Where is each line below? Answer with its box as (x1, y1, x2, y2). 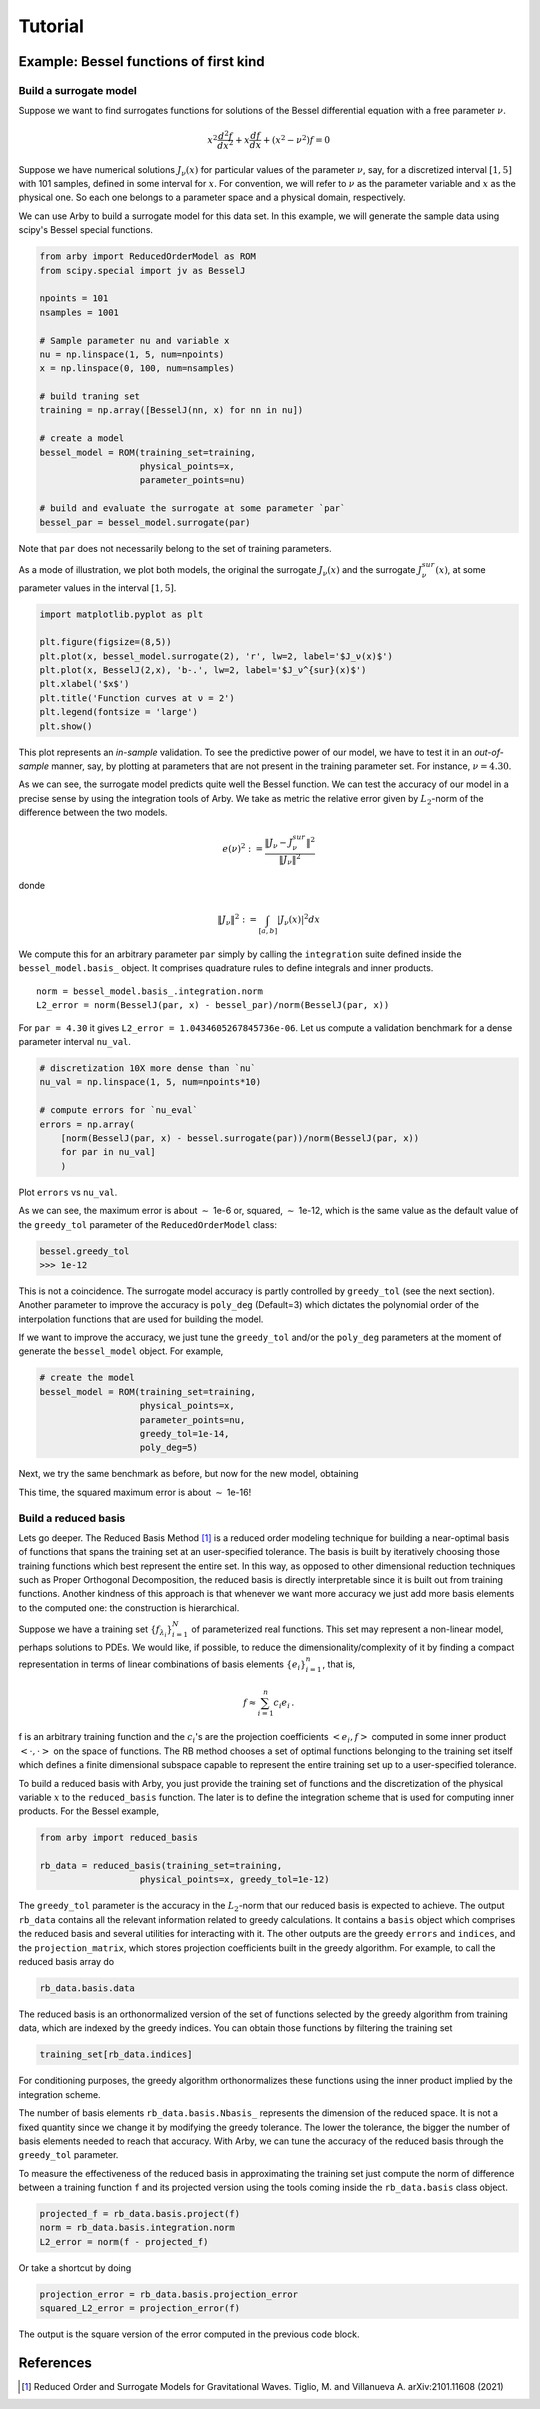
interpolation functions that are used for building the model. (18, 1313, 264, 1325)
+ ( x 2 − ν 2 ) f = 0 (262, 133, 330, 145)
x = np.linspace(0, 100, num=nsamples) (39, 363, 235, 374)
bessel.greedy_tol (39, 1245, 130, 1257)
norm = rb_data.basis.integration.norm (39, 2222, 235, 2234)
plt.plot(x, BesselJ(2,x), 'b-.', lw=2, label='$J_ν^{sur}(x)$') (39, 665, 367, 676)
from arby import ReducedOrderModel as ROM (39, 251, 257, 262)
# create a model (39, 433, 125, 444)
